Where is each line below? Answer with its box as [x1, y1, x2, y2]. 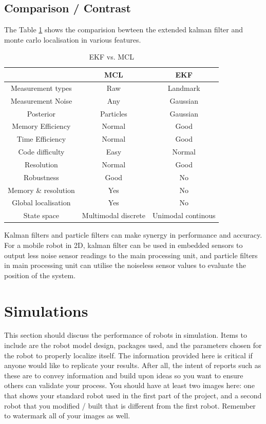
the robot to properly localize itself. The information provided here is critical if [4, 350, 253, 360]
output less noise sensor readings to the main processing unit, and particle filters [4, 249, 258, 260]
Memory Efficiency [12, 121, 71, 131]
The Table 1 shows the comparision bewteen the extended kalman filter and [4, 24, 243, 35]
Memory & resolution [8, 184, 75, 195]
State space [23, 210, 60, 221]
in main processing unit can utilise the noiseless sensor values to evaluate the [4, 260, 246, 271]
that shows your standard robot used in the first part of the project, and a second [4, 390, 262, 401]
